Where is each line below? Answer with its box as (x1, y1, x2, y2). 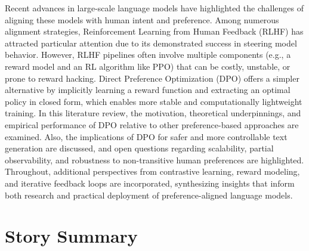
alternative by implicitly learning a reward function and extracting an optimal (5, 83, 291, 96)
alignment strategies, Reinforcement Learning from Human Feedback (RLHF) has (5, 25, 304, 38)
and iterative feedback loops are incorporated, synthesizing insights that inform (5, 176, 295, 189)
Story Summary (5, 224, 138, 248)
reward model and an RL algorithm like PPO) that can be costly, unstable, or (5, 60, 291, 72)
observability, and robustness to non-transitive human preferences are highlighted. (5, 153, 304, 166)
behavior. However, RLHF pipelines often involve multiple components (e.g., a (5, 48, 291, 61)
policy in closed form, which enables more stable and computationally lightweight (5, 95, 302, 107)
